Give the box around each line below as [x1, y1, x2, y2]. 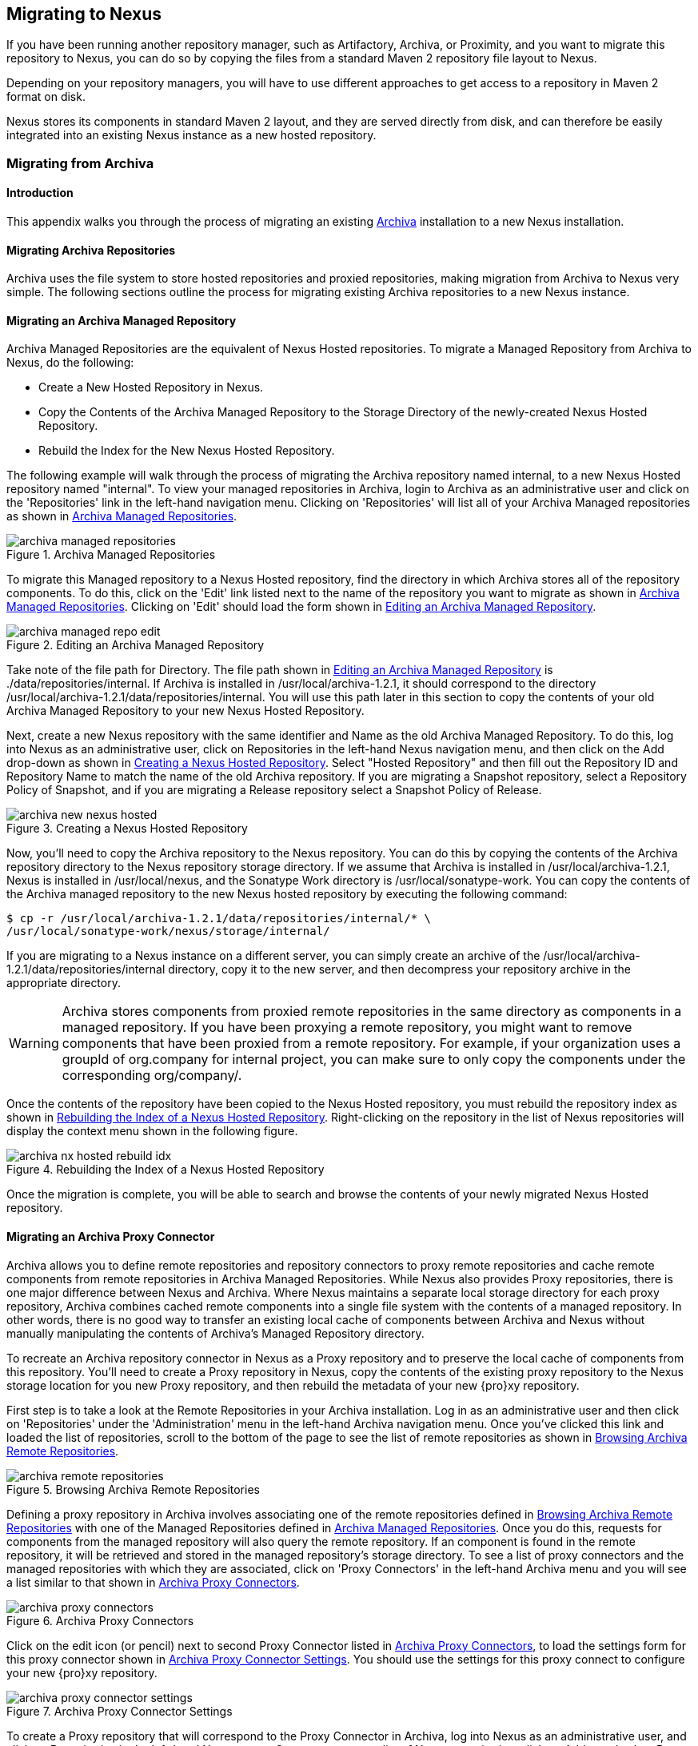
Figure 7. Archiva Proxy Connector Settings [6, 1704, 233, 1718]
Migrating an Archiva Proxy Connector [6, 1230, 215, 1244]
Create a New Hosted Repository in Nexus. [38, 380, 264, 395]
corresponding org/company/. [62, 1067, 242, 1084]
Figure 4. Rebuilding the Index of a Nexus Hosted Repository [6, 1162, 325, 1177]
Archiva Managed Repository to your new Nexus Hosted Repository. [6, 704, 365, 718]
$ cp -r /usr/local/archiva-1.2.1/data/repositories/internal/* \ [6, 912, 432, 925]
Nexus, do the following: [6, 355, 134, 370]
